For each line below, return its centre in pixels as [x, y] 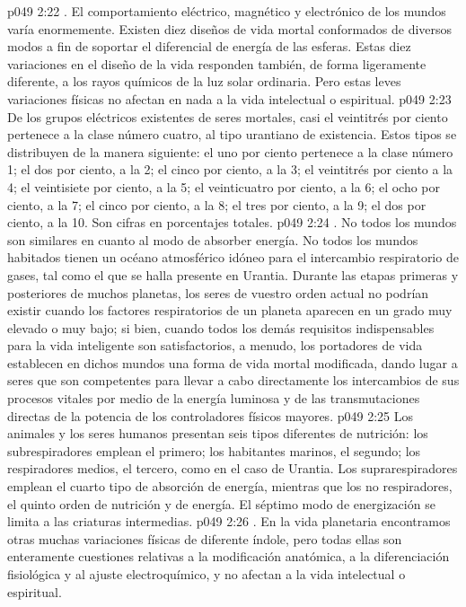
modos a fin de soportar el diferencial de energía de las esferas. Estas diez [209, 46]
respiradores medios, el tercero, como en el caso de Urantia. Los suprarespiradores [233, 468]
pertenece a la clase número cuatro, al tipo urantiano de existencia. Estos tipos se [232, 134]
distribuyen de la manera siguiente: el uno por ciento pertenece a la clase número [230, 151]
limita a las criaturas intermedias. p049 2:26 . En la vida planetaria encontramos [229, 521]
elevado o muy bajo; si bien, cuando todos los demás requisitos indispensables [221, 327]
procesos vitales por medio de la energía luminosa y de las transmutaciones [214, 398]
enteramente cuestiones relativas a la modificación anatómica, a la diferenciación [229, 556]
